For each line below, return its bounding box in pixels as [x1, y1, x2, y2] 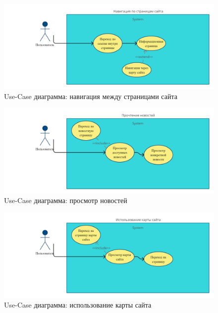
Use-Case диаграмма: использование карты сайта [4, 299, 152, 310]
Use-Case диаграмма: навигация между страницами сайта [4, 91, 177, 101]
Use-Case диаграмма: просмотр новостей [4, 195, 127, 206]
